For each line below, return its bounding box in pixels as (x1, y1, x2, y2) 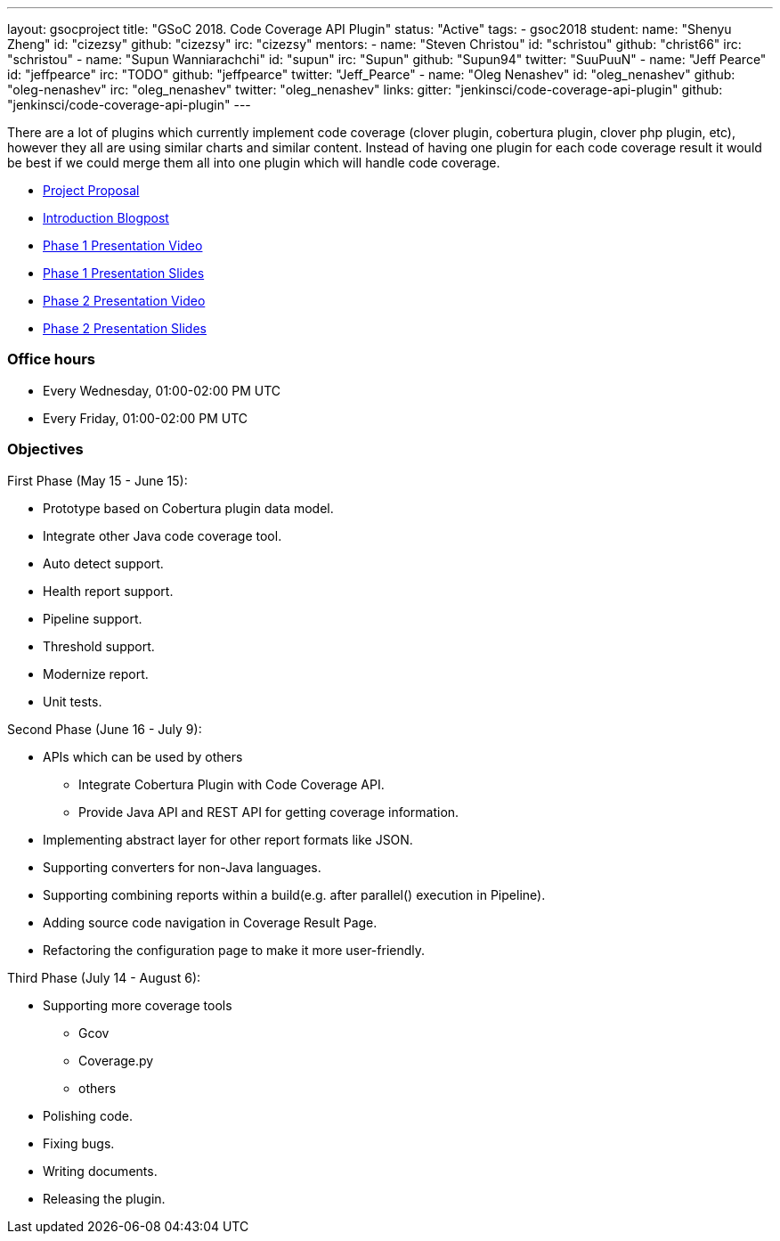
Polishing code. (43, 1107, 134, 1123)
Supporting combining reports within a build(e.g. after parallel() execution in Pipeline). (43, 886, 546, 902)
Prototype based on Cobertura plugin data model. (43, 500, 334, 516)
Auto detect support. (43, 555, 164, 571)
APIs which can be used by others (43, 748, 243, 764)
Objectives (7, 440, 84, 459)
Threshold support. (43, 638, 155, 654)
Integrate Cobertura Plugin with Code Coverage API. (78, 776, 385, 792)
